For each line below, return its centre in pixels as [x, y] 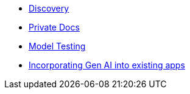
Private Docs [54, 27]
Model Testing [57, 46]
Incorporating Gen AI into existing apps [107, 65]
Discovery [49, 8]
